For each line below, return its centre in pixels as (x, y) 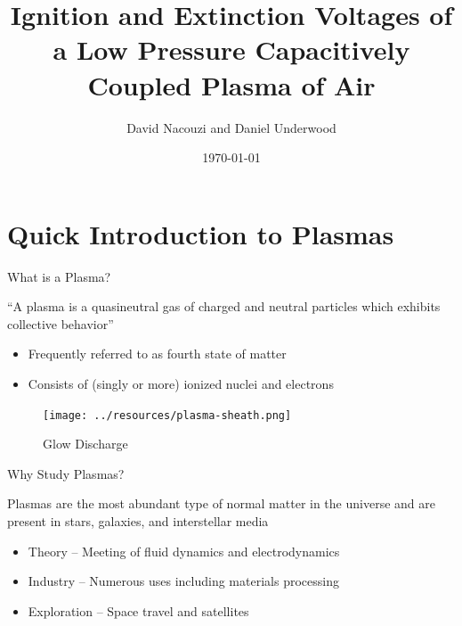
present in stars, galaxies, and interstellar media (138, 521)
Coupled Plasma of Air (231, 84)
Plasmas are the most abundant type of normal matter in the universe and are (221, 503)
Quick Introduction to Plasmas (201, 233)
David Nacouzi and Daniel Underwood (231, 127)
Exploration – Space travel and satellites (138, 610)
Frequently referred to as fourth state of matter (157, 354)
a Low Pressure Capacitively (231, 49)
